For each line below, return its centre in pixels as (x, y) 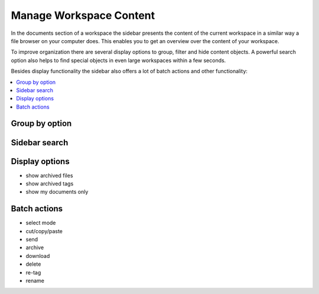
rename (35, 281)
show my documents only (57, 192)
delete (33, 264)
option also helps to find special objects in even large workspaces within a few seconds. (118, 60)
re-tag (33, 272)
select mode (41, 223)
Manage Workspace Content (83, 15)
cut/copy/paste (44, 231)
